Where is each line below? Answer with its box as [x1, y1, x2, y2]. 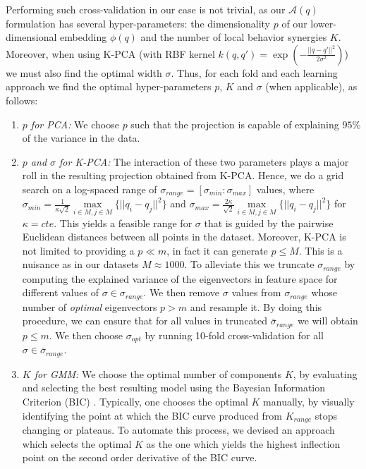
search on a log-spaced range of [22, 181, 157, 196]
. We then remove [143, 285, 220, 300]
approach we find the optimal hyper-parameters [6, 79, 212, 94]
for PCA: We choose [30, 116, 119, 131]
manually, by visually [263, 394, 355, 409]
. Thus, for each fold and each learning [171, 65, 338, 80]
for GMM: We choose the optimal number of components [34, 366, 282, 381]
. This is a [298, 243, 343, 257]
